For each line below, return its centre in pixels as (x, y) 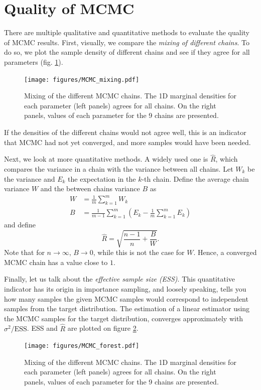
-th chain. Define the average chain (195, 178)
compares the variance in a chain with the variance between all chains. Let (119, 168)
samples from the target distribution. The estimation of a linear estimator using (127, 308)
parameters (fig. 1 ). (34, 61)
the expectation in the (102, 178)
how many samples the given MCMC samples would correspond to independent (126, 298)
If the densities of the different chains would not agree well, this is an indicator (125, 132)
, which (227, 159)
